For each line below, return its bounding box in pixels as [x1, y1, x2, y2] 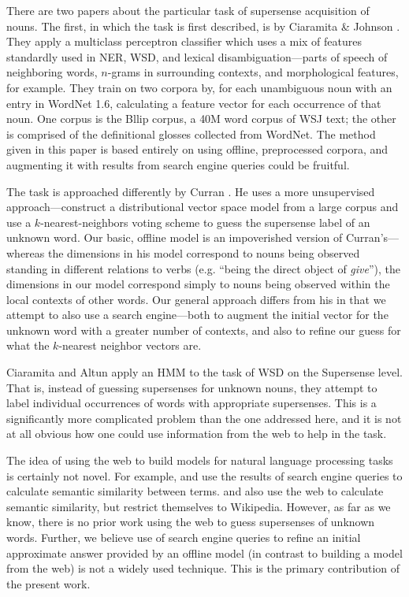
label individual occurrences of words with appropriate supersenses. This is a [6, 395, 377, 411]
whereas [6, 244, 45, 261]
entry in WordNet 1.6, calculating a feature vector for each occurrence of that [6, 95, 381, 111]
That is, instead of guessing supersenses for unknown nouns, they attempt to [6, 379, 377, 395]
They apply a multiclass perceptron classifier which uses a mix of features [6, 33, 362, 50]
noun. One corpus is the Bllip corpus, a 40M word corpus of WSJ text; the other [6, 110, 396, 127]
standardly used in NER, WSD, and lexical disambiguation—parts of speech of [6, 48, 388, 65]
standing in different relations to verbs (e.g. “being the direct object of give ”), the [6, 260, 401, 276]
